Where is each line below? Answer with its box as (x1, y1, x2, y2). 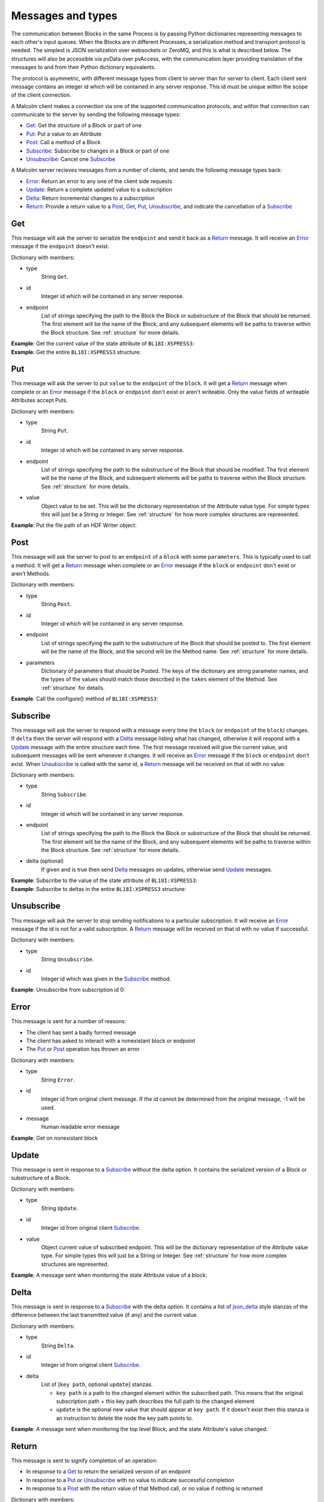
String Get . (41, 273, 69, 281)
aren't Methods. (11, 570, 51, 577)
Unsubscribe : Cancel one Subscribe (26, 156, 116, 163)
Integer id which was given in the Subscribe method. (41, 975, 171, 982)
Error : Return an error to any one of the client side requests (26, 177, 172, 184)
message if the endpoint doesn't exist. (11, 243, 109, 250)
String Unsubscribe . (41, 956, 94, 963)
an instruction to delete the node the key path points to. (56, 1414, 193, 1421)
